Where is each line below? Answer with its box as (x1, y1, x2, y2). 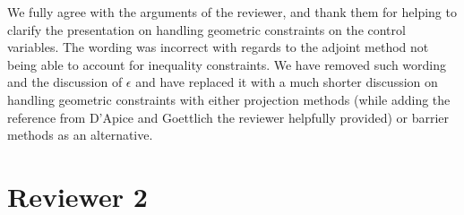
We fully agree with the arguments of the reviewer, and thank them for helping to (7, 3, 457, 21)
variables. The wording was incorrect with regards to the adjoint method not (7, 38, 429, 56)
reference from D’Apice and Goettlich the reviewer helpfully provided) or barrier (7, 107, 450, 126)
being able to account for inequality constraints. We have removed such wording (7, 55, 446, 73)
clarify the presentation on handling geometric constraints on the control (7, 20, 406, 39)
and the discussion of (7, 73, 123, 91)
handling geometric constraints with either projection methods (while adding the (7, 90, 451, 108)
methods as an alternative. (7, 125, 153, 144)
